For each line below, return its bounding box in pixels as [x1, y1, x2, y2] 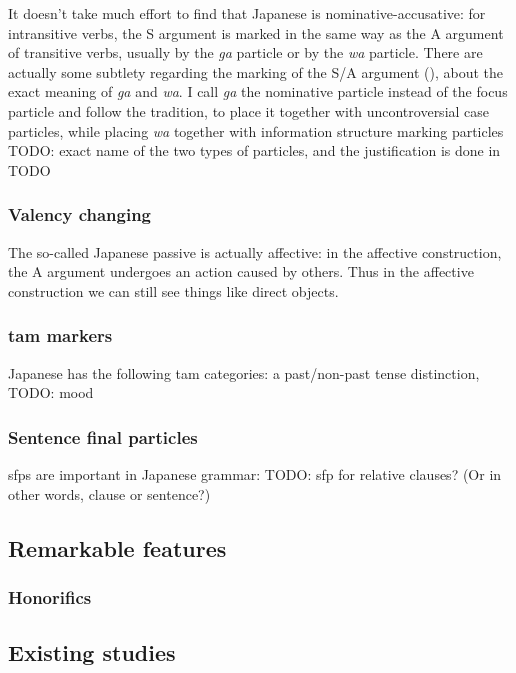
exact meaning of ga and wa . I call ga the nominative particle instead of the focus [8, 81, 508, 102]
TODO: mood [8, 382, 94, 403]
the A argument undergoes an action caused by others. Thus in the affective [8, 261, 474, 282]
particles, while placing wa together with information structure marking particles [8, 120, 504, 141]
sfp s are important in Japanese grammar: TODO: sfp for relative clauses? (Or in [8, 463, 502, 484]
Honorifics [8, 584, 92, 609]
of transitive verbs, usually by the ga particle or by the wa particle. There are [8, 42, 483, 63]
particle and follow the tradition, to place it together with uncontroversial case [8, 100, 490, 121]
